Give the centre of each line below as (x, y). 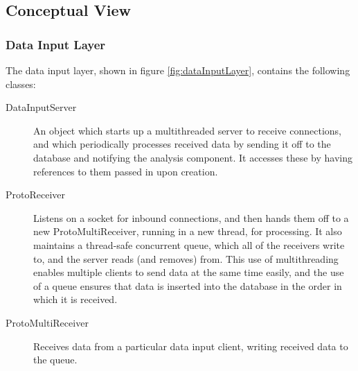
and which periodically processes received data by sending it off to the (182, 144)
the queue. (55, 360)
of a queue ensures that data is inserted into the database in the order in (188, 285)
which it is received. (75, 299)
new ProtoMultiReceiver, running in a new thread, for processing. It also (188, 231)
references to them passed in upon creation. (126, 171)
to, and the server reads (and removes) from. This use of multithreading (186, 258)
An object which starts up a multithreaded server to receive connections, (187, 130)
